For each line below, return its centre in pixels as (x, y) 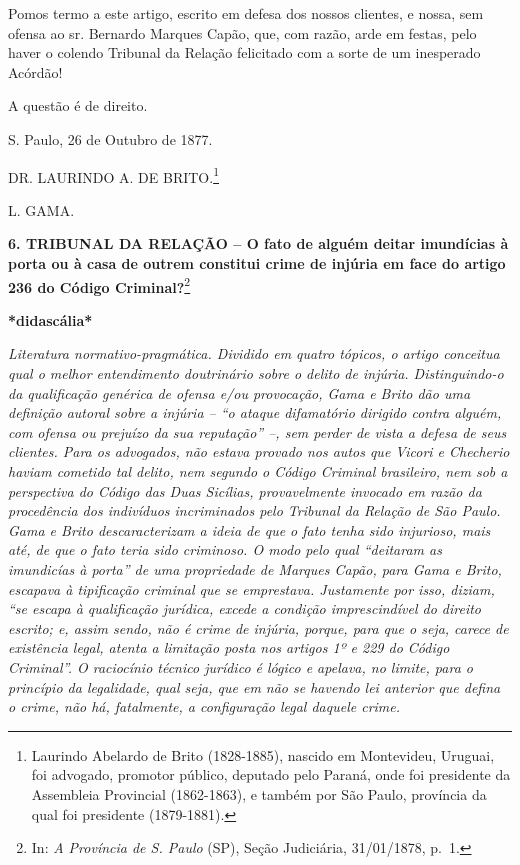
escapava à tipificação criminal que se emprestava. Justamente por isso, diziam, (251, 588)
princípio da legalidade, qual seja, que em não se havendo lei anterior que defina (254, 686)
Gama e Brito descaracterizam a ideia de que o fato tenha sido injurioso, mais (249, 529)
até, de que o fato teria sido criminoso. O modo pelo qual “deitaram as (225, 549)
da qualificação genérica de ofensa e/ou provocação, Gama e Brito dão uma (239, 392)
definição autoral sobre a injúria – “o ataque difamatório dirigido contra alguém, (255, 412)
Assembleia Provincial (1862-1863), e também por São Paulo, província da (259, 793)
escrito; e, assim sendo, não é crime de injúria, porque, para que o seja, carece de (258, 627)
